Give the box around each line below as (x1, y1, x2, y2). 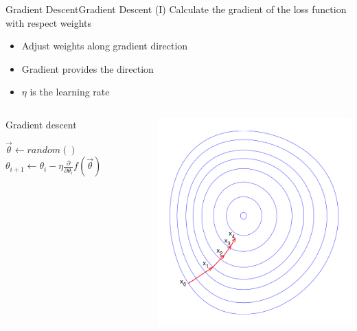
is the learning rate (30, 84, 110, 99)
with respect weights (5, 15, 92, 30)
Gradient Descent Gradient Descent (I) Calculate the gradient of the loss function (5, 2, 347, 16)
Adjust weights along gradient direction (21, 38, 188, 53)
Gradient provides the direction (21, 61, 154, 76)
